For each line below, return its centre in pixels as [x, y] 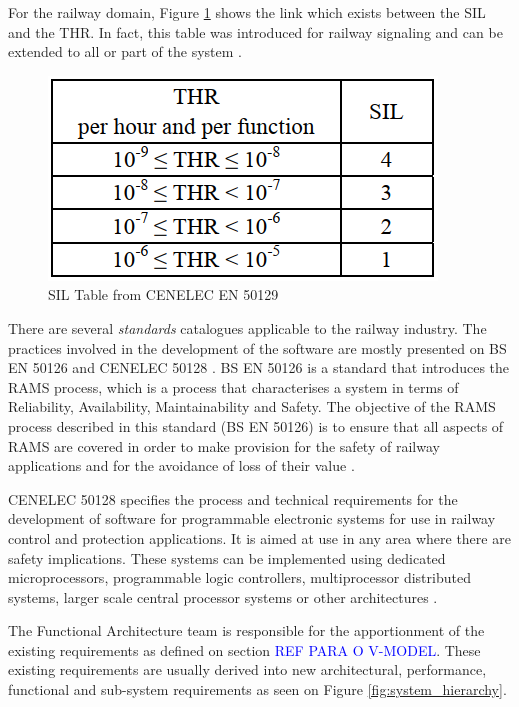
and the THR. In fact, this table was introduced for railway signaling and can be [255, 31]
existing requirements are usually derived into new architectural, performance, [247, 669]
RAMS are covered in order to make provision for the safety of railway [224, 445]
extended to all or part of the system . [125, 51]
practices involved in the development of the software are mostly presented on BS [257, 347]
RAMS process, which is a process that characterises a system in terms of [233, 386]
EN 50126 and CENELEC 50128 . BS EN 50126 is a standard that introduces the [259, 367]
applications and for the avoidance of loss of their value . [181, 465]
